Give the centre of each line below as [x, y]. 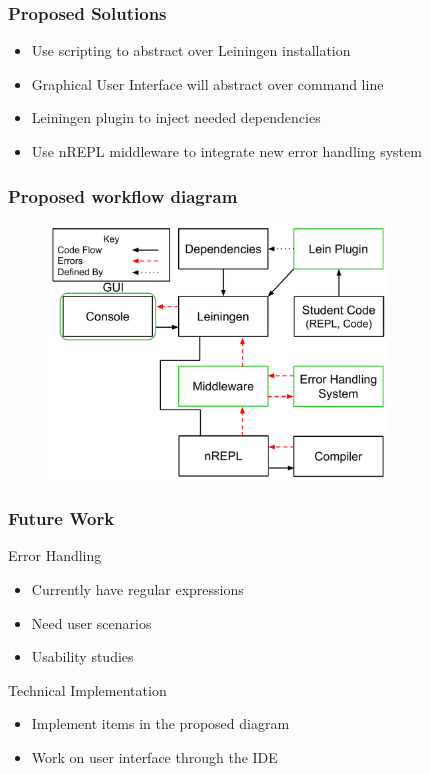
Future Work [61, 518]
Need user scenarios [91, 622]
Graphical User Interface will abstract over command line [207, 83]
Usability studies [82, 656]
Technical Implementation [87, 689]
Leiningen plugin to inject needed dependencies [176, 117]
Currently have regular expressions [137, 589]
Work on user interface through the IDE [154, 756]
